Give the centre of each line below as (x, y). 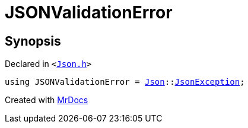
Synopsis (33, 41)
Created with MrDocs (47, 100)
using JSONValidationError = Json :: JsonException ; (125, 82)
